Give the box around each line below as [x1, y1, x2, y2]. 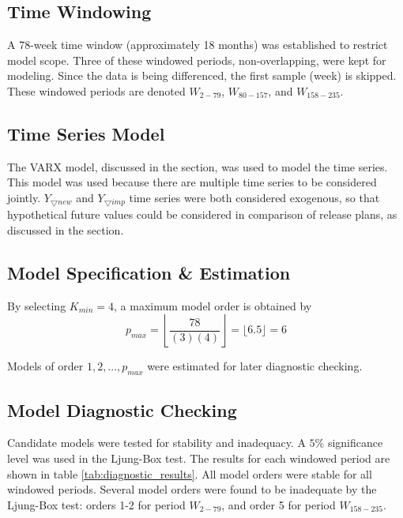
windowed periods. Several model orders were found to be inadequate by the [7, 481, 377, 497]
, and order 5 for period [221, 496, 336, 512]
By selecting [7, 297, 66, 313]
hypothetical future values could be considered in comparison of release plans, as [7, 206, 397, 223]
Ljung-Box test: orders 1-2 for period [7, 496, 186, 512]
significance [327, 434, 383, 451]
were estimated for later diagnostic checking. [147, 358, 363, 374]
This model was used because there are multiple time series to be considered [7, 174, 377, 190]
